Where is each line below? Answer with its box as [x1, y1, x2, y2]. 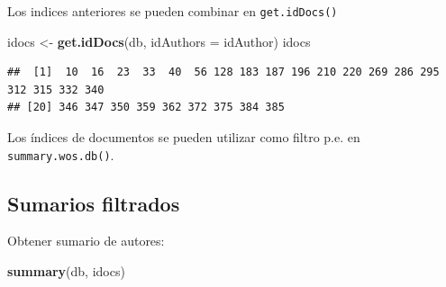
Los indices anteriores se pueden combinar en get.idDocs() [7, 2, 338, 20]
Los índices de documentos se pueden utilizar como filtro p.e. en [7, 128, 360, 147]
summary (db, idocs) [7, 262, 125, 281]
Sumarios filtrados [7, 189, 180, 217]
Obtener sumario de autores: [7, 231, 165, 250]
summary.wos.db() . [7, 145, 114, 164]
